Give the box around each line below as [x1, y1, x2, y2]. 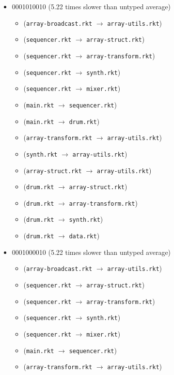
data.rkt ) [69, 231, 100, 241]
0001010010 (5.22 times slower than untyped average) [12, 1, 171, 11]
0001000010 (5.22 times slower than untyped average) [12, 247, 171, 257]
